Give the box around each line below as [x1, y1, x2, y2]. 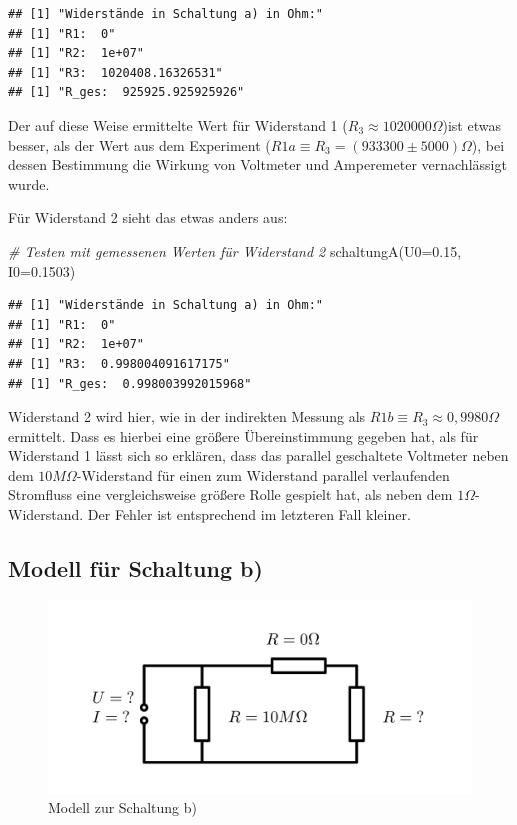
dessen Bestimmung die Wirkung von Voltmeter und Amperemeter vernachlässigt [8, 154, 507, 175]
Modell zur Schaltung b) [48, 797, 198, 818]
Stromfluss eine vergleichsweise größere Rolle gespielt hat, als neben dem [8, 484, 453, 505]
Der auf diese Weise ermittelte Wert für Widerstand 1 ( [8, 114, 348, 135]
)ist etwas [442, 114, 501, 135]
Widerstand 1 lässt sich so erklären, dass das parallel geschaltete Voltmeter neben [8, 445, 509, 466]
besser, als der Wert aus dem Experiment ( [8, 134, 271, 155]
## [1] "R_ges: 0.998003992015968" [8, 376, 252, 391]
